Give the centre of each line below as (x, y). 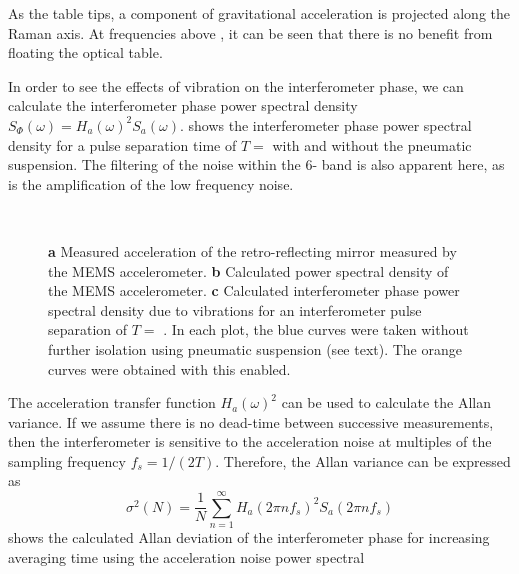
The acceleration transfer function (112, 402)
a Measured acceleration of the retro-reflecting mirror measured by (252, 250)
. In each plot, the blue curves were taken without (316, 329)
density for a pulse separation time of (122, 144)
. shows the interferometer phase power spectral (326, 124)
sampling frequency (67, 460)
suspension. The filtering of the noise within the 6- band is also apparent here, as (256, 164)
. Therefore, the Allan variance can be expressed (363, 460)
